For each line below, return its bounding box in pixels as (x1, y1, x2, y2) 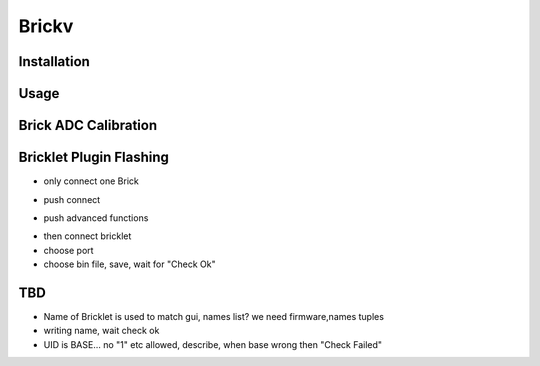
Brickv (18, 15, 74, 37)
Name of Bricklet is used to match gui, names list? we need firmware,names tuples (43, 310, 385, 322)
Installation (18, 53, 90, 70)
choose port (43, 244, 94, 256)
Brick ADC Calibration (18, 117, 158, 134)
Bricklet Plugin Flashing (18, 149, 170, 166)
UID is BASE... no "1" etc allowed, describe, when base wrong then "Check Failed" (43, 338, 383, 350)
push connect (43, 193, 101, 205)
